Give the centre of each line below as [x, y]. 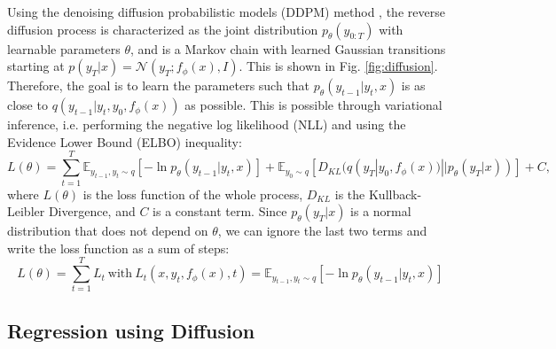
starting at [36, 66]
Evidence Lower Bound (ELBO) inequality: [125, 141]
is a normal [381, 211]
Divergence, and [92, 211]
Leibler [26, 211]
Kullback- [395, 194]
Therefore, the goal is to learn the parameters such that [159, 85]
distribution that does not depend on [108, 231]
